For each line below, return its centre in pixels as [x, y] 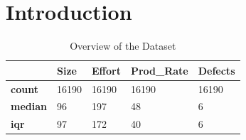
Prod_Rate [159, 70]
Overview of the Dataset [123, 46]
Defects [216, 70]
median [29, 106]
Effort [106, 70]
